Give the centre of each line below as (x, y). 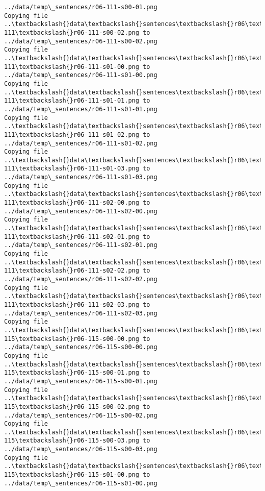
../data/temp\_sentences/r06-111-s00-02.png (81, 41)
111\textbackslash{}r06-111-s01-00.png (72, 67)
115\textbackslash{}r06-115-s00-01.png (72, 373)
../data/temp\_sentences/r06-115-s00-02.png (81, 415)
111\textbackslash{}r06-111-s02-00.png (72, 203)
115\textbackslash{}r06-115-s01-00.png (72, 475)
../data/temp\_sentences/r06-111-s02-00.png (81, 211)
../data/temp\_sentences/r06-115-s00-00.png (81, 347)
